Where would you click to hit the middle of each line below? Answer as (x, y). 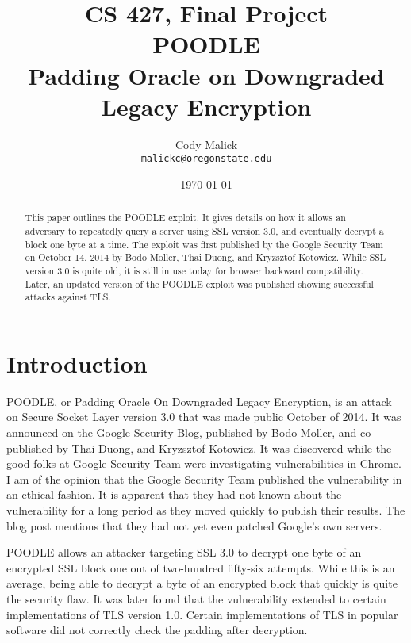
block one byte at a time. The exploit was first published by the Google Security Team (204, 244)
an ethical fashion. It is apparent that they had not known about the (174, 494)
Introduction (77, 363)
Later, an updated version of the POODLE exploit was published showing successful (199, 283)
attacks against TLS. (68, 297)
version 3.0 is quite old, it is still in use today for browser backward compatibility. (194, 270)
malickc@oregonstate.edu (206, 159)
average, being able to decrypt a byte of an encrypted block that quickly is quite (202, 583)
